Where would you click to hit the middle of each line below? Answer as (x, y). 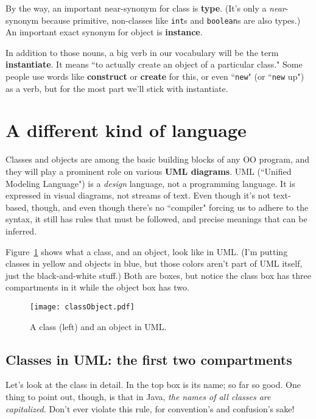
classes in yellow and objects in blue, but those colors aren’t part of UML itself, (154, 263)
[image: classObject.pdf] (82, 307)
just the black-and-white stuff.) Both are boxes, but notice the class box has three (158, 275)
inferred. (21, 231)
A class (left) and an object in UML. (98, 326)
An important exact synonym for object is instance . (104, 32)
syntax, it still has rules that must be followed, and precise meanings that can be (156, 219)
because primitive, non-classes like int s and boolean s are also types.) (171, 20)
